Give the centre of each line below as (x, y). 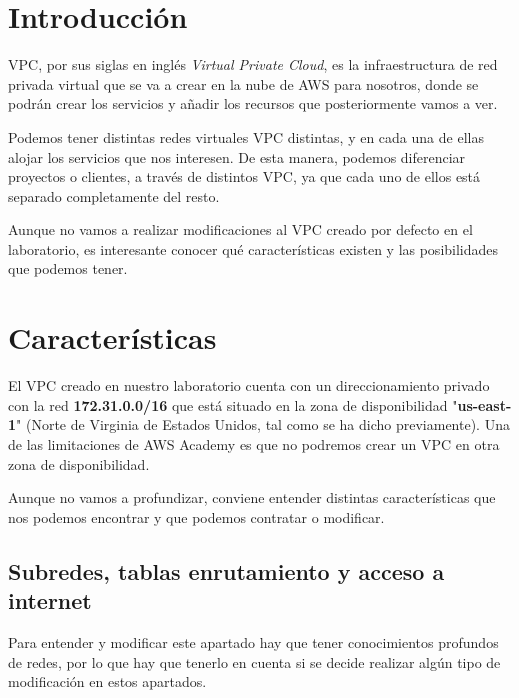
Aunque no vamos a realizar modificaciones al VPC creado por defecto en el (240, 229)
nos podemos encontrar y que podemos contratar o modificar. (196, 516)
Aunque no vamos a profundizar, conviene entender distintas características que (252, 497)
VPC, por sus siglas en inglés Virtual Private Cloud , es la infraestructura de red (253, 64)
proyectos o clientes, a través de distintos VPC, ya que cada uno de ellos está (244, 176)
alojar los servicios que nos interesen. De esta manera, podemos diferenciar (237, 156)
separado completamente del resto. (114, 195)
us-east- (484, 404)
